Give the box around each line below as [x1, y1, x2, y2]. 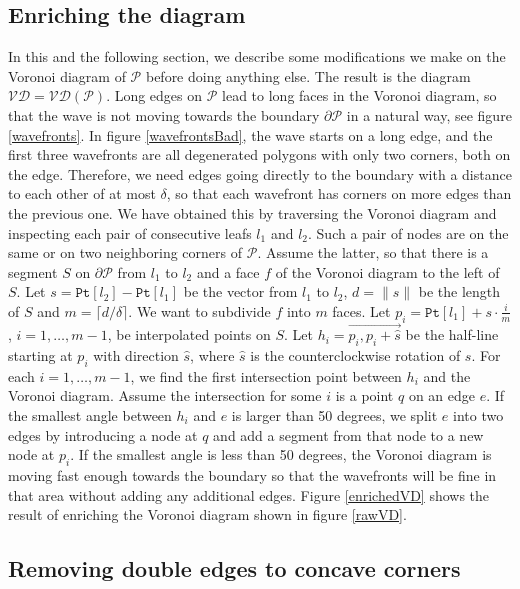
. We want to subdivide [128, 300, 271, 321]
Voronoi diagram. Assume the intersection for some [8, 385, 322, 406]
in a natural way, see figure [346, 104, 512, 125]
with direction [93, 344, 179, 365]
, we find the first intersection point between [130, 365, 402, 386]
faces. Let [332, 300, 391, 321]
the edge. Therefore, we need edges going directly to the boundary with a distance [8, 163, 512, 184]
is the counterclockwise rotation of [250, 344, 461, 365]
